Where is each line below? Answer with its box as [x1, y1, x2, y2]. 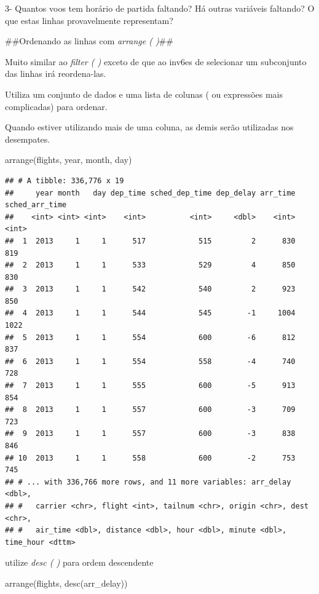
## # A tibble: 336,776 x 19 [5, 176, 124, 185]
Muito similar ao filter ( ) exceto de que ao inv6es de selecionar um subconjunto [5, 55, 307, 68]
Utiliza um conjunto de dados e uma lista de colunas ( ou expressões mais [5, 87, 283, 100]
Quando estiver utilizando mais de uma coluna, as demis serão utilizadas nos [5, 121, 294, 133]
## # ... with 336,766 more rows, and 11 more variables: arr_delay [5, 477, 291, 486]
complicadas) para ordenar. [5, 100, 108, 113]
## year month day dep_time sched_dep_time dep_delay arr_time [5, 188, 296, 197]
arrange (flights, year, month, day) [5, 153, 132, 166]
